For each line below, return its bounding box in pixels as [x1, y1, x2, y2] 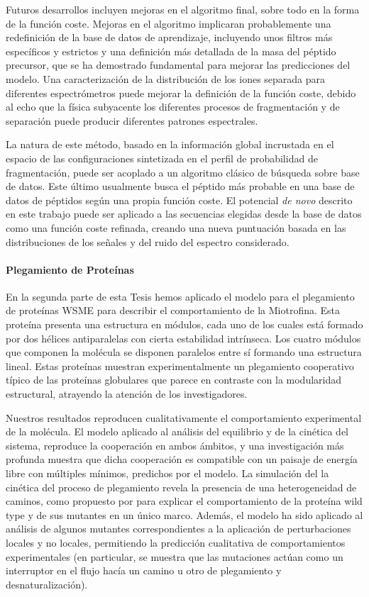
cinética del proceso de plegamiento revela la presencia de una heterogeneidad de [6, 479, 357, 494]
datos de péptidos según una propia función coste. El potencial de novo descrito [6, 192, 353, 207]
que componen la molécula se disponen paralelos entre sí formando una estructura [6, 345, 362, 359]
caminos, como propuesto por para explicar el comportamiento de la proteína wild [6, 493, 363, 508]
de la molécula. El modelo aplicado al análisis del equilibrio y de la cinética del [6, 424, 348, 439]
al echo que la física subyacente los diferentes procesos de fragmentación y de [6, 99, 340, 114]
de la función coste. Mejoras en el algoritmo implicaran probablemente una [6, 16, 331, 30]
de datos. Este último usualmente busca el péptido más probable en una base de [6, 179, 355, 194]
